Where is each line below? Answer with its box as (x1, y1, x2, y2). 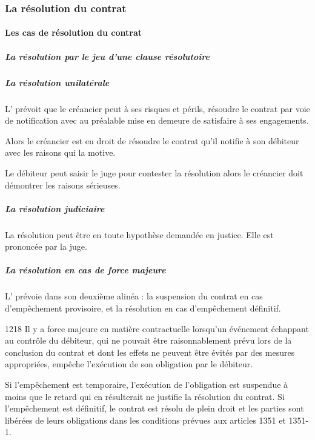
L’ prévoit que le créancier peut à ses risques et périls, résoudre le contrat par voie (5, 102, 310, 115)
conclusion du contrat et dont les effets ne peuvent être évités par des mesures (5, 345, 295, 358)
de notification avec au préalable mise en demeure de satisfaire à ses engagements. (5, 114, 309, 127)
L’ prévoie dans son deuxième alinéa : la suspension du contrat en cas (5, 290, 263, 302)
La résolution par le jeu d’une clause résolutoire (5, 50, 210, 62)
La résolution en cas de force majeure (5, 264, 166, 276)
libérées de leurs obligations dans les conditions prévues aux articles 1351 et (5, 413, 286, 426)
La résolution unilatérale (5, 76, 110, 88)
